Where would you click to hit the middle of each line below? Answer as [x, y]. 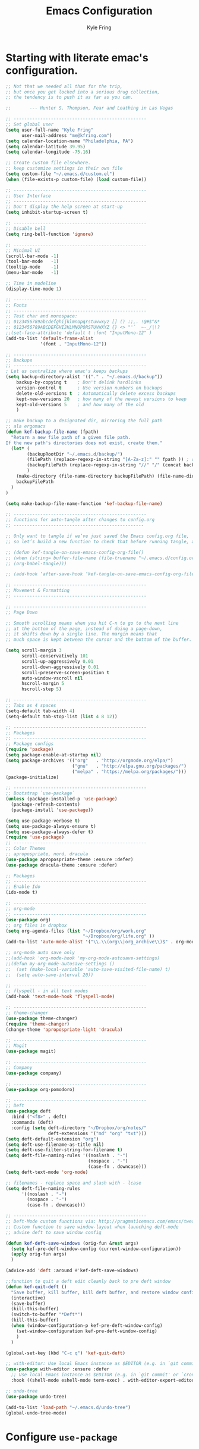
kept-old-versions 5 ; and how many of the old [80, 404]
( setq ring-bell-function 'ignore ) [50, 234]
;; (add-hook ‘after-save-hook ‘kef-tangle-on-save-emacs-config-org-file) [101, 574]
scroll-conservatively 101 [55, 656]
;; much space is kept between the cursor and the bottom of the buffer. [99, 640]
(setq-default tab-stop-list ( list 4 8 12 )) [61, 716]
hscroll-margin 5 [43, 684]
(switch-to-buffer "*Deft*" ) [47, 1314]
